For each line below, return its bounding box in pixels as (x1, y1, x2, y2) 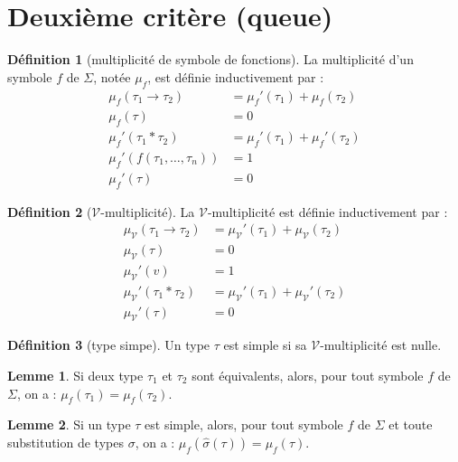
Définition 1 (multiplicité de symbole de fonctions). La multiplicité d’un (7, 50, 414, 69)
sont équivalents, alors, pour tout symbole (192, 365, 424, 384)
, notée (93, 67, 131, 86)
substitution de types (7, 432, 124, 451)
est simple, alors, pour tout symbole (145, 415, 343, 434)
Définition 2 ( (7, 202, 92, 221)
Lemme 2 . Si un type (7, 415, 131, 434)
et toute (388, 415, 433, 434)
